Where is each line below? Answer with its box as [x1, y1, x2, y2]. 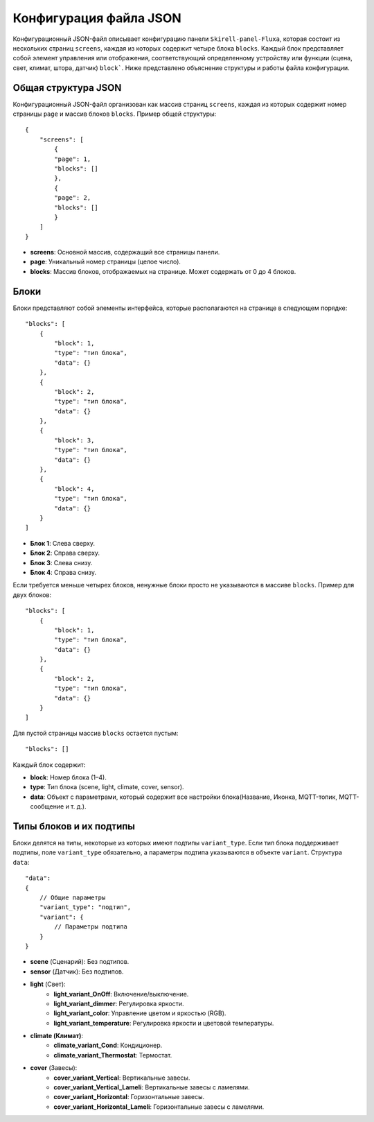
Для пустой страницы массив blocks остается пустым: [12, 729, 179, 737]
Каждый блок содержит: [12, 760, 86, 769]
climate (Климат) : [30, 1032, 83, 1040]
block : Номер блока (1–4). [30, 773, 107, 782]
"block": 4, [54, 485, 95, 492]
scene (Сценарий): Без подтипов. [30, 958, 130, 966]
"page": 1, [54, 155, 91, 163]
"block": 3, [54, 436, 95, 444]
